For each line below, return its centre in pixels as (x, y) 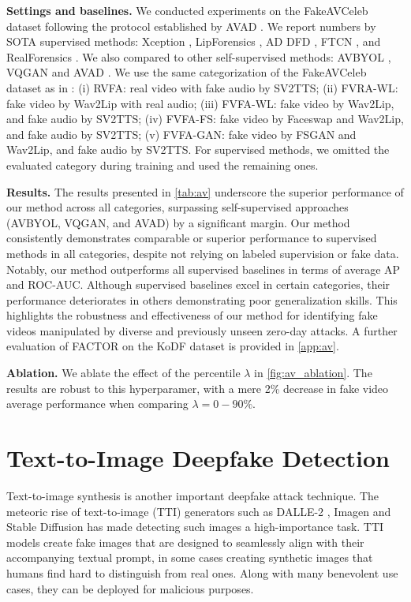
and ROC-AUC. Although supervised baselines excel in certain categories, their (198, 284)
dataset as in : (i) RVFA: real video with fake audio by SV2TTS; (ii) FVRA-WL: (202, 87)
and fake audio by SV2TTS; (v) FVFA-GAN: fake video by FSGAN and (181, 134)
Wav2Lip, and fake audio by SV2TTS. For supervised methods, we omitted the (198, 150)
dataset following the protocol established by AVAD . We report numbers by (191, 26)
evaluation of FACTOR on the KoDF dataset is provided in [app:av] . (173, 346)
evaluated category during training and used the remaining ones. (163, 165)
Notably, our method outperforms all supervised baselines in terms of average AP (204, 269)
